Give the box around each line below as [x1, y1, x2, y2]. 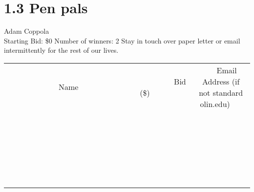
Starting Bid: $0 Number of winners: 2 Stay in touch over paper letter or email [4, 35, 240, 45]
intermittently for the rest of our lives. [4, 45, 119, 55]
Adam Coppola [4, 26, 49, 36]
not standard [199, 86, 243, 98]
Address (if [202, 75, 240, 87]
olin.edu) [200, 98, 230, 109]
